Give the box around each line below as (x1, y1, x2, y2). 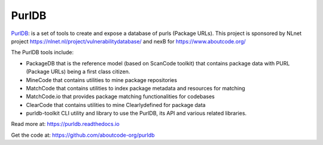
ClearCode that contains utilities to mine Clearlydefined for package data (26, 101, 206, 108)
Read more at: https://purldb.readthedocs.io (11, 121, 120, 128)
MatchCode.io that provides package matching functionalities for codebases (26, 93, 215, 100)
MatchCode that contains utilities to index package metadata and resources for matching (26, 84, 245, 92)
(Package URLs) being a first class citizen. (26, 68, 130, 75)
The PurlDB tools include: (11, 49, 74, 56)
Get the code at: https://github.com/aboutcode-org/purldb (11, 131, 155, 138)
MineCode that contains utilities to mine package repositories (26, 76, 178, 83)
